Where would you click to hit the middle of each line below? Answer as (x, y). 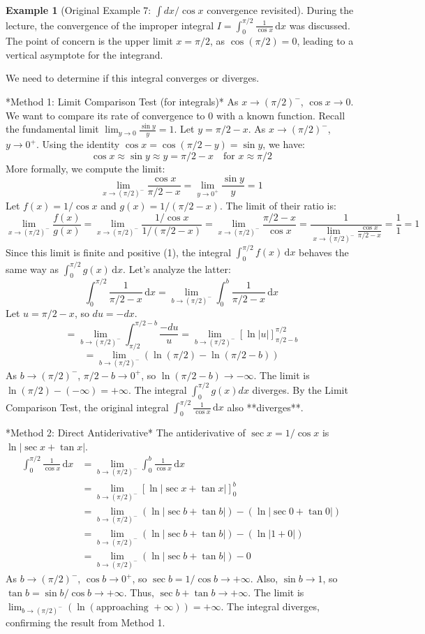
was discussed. (320, 25)
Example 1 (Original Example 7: (79, 10)
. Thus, (139, 592)
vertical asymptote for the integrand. (84, 54)
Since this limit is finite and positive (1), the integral (119, 252)
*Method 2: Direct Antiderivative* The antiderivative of (126, 433)
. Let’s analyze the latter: (177, 268)
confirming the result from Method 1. (85, 622)
